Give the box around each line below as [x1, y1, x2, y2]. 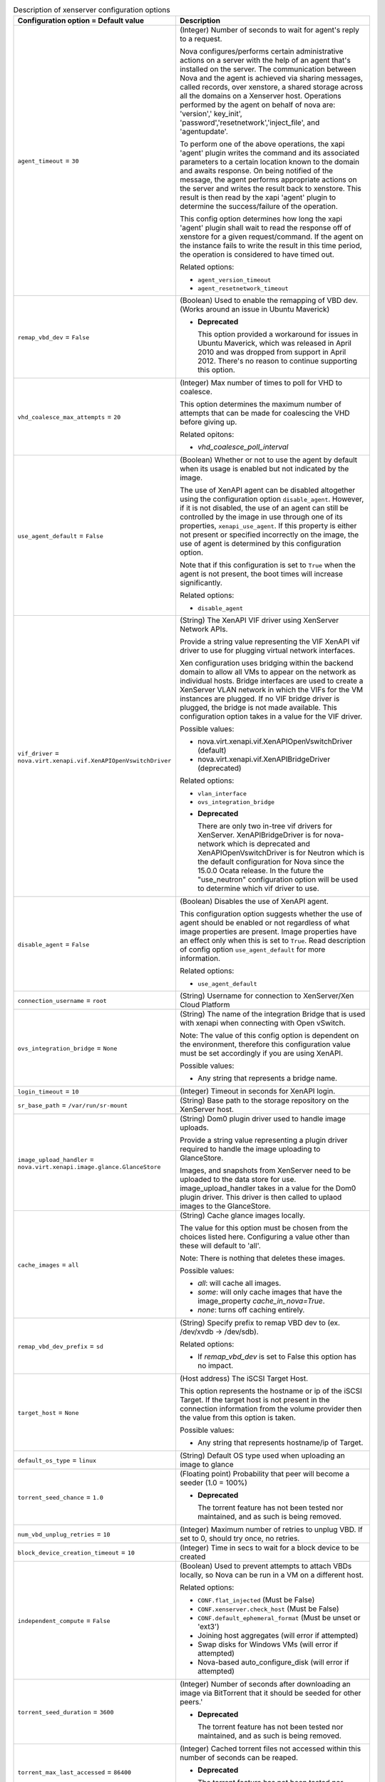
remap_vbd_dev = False [17, 332, 90, 342]
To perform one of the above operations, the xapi [179, 139, 345, 149]
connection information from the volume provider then [179, 1404, 362, 1414]
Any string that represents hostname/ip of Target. [197, 1438, 364, 1448]
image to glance [179, 1460, 234, 1470]
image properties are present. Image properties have [179, 927, 357, 937]
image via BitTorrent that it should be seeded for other [179, 1688, 361, 1698]
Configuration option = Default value [17, 16, 145, 26]
